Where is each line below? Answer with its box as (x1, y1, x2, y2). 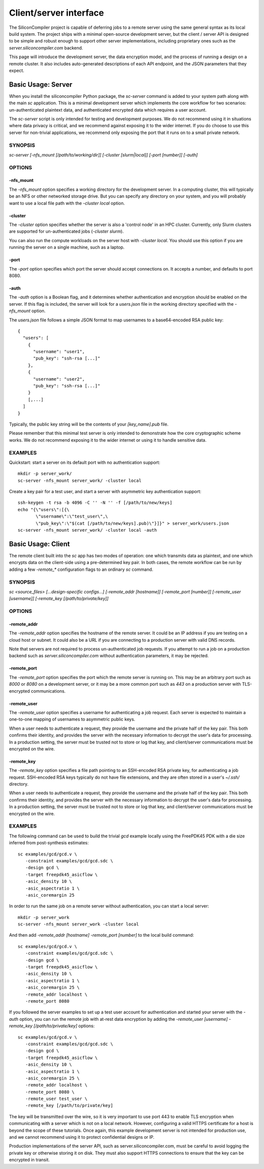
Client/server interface (9, 7, 104, 18)
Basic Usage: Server (9, 80, 73, 89)
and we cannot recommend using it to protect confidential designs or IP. (9, 1134, 155, 1140)
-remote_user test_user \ (25, 1096, 88, 1102)
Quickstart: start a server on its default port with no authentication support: (9, 459, 160, 465)
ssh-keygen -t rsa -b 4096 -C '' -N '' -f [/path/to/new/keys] (18, 500, 173, 506)
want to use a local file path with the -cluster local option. (9, 200, 125, 206)
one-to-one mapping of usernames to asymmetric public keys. (9, 717, 135, 722)
